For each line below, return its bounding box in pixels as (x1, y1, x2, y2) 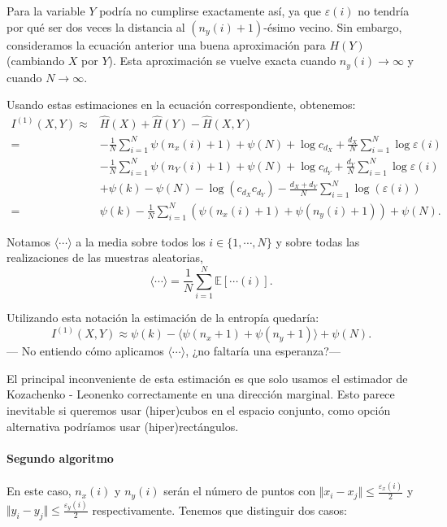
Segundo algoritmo (7, 449, 114, 466)
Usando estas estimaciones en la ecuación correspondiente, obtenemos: (7, 96, 356, 113)
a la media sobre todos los (76, 233, 206, 250)
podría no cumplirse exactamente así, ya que (99, 2, 322, 19)
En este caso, (7, 482, 72, 499)
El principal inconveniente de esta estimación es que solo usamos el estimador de (7, 369, 408, 386)
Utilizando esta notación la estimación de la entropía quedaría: (7, 309, 319, 326)
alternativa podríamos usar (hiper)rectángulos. (7, 417, 239, 434)
